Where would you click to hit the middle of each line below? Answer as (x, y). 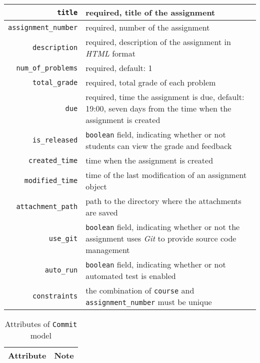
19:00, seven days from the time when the (158, 108)
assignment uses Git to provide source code (161, 238)
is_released (55, 140)
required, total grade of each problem (151, 82)
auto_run (61, 270)
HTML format (110, 53)
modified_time (51, 180)
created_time (53, 160)
